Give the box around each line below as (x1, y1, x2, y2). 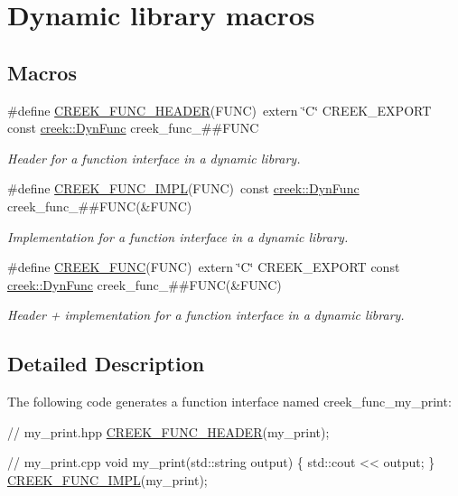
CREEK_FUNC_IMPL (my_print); (7, 470, 208, 489)
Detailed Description (7, 350, 205, 378)
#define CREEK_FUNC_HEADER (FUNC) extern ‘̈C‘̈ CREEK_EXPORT (7, 100, 432, 119)
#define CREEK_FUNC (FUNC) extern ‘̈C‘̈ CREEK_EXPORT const (7, 257, 400, 276)
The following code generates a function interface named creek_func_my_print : (7, 392, 452, 411)
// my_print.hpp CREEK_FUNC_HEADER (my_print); (7, 422, 330, 441)
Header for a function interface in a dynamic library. (7, 148, 301, 167)
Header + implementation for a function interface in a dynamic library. (7, 305, 405, 324)
